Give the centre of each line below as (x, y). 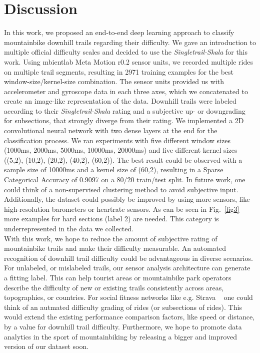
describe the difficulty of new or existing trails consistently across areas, (114, 287)
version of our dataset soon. (46, 346)
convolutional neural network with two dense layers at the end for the (111, 130)
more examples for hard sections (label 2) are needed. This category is (111, 219)
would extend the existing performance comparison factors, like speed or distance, (129, 317)
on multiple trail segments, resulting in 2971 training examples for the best (119, 71)
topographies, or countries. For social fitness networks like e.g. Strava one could (128, 297)
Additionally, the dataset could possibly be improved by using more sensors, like (127, 199)
